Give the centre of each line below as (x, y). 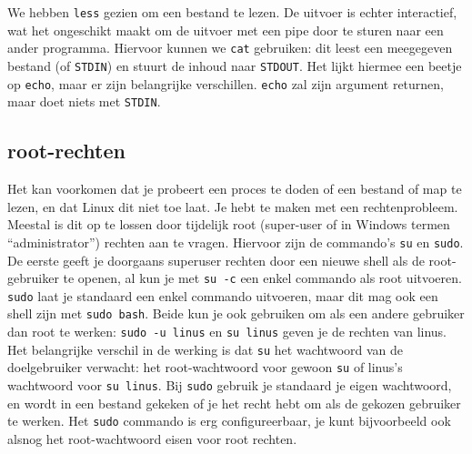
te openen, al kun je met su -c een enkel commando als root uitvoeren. (262, 278)
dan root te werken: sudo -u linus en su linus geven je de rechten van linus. (227, 332)
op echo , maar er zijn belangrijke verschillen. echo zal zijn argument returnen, (226, 83)
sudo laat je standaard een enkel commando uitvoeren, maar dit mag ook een (223, 295)
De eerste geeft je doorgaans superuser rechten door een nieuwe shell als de (216, 260)
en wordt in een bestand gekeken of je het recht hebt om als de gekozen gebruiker (234, 403)
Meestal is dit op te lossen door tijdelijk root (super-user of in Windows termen (229, 224)
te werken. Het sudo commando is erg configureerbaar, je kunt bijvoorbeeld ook (229, 421)
